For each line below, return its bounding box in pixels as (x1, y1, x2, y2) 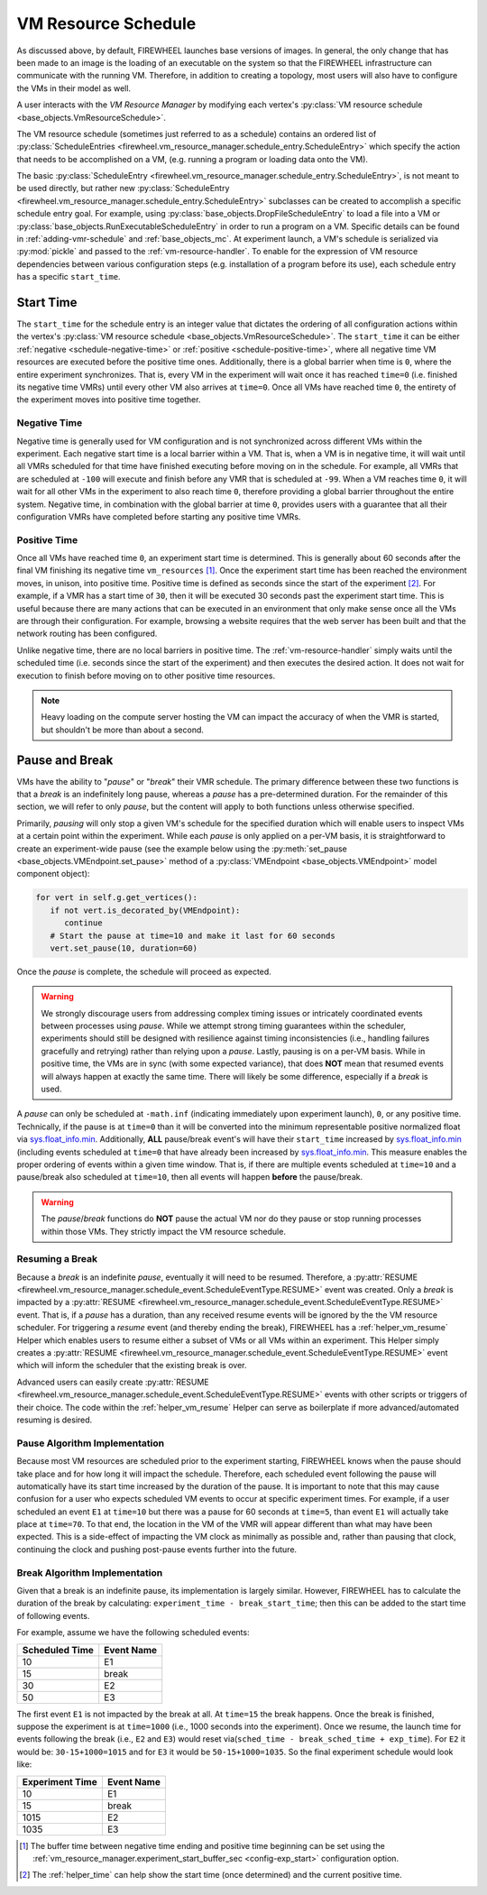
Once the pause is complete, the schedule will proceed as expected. (16, 966, 272, 977)
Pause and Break (16, 752, 114, 768)
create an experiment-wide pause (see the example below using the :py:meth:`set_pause (16, 843, 347, 854)
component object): (16, 869, 90, 879)
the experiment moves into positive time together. (16, 394, 201, 405)
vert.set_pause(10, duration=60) (50, 943, 198, 953)
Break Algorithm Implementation (16, 1566, 163, 1578)
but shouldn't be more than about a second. (41, 724, 205, 735)
